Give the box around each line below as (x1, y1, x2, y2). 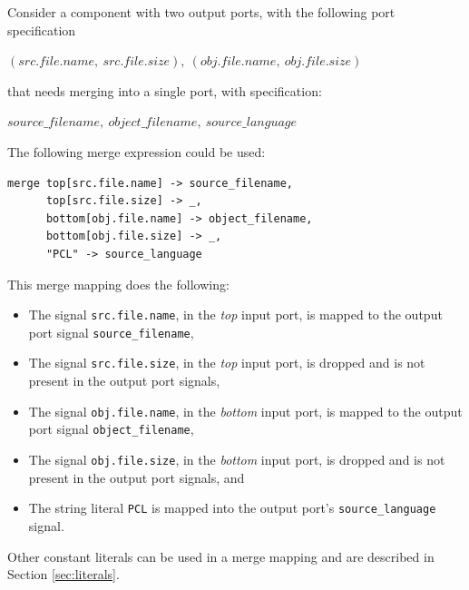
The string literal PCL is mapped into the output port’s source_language (28, 498, 436, 517)
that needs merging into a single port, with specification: (7, 81, 322, 100)
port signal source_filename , (28, 322, 194, 341)
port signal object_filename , (28, 419, 194, 438)
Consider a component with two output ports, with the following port (7, 3, 396, 21)
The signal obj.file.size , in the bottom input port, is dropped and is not (28, 450, 445, 468)
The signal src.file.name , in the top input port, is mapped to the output (28, 305, 443, 324)
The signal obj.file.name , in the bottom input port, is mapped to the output (28, 401, 463, 420)
